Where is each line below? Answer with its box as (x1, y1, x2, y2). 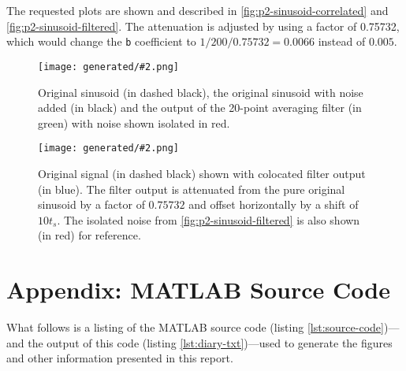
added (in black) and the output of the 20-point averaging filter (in (38, 99, 362, 116)
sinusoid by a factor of (38, 196, 145, 213)
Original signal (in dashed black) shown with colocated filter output (38, 165, 366, 181)
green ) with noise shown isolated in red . (38, 114, 230, 131)
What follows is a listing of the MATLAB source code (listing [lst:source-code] (6, 319, 384, 336)
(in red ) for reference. (38, 227, 141, 243)
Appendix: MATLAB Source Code (6, 273, 390, 306)
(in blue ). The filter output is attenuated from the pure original (38, 180, 345, 197)
